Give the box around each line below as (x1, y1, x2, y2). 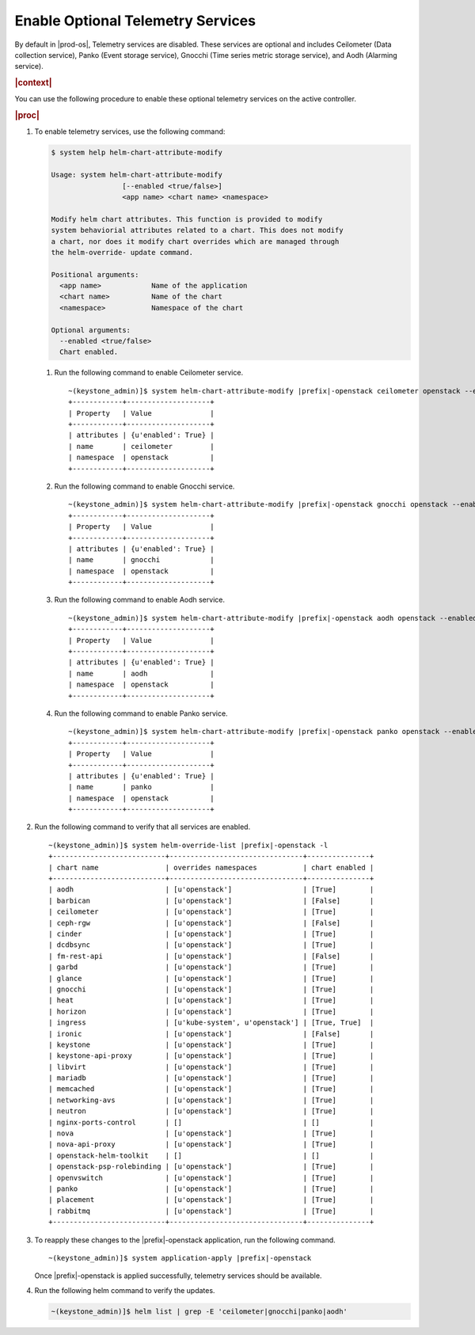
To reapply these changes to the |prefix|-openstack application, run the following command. (34, 1235, 336, 1245)
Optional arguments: (51, 325, 131, 334)
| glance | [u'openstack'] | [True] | (48, 974, 374, 983)
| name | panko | (68, 782, 215, 792)
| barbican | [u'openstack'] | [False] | (48, 896, 374, 905)
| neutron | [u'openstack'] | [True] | (48, 1107, 374, 1116)
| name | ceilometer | (68, 442, 215, 451)
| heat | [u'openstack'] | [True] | (48, 996, 374, 1005)
